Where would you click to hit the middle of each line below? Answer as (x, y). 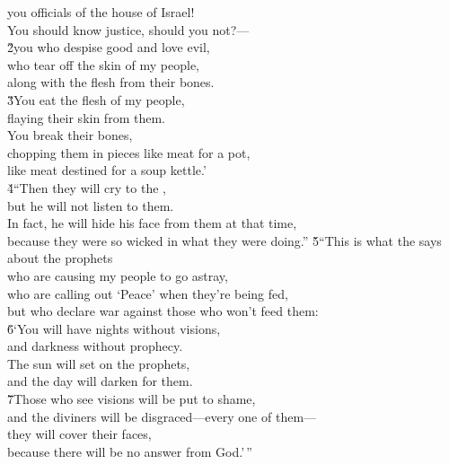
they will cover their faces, (79, 434)
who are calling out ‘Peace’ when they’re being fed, (148, 293)
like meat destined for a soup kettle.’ (107, 170)
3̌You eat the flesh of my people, (96, 99)
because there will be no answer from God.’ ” (130, 451)
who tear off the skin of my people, (103, 64)
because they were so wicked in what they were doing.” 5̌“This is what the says (224, 240)
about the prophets (60, 258)
